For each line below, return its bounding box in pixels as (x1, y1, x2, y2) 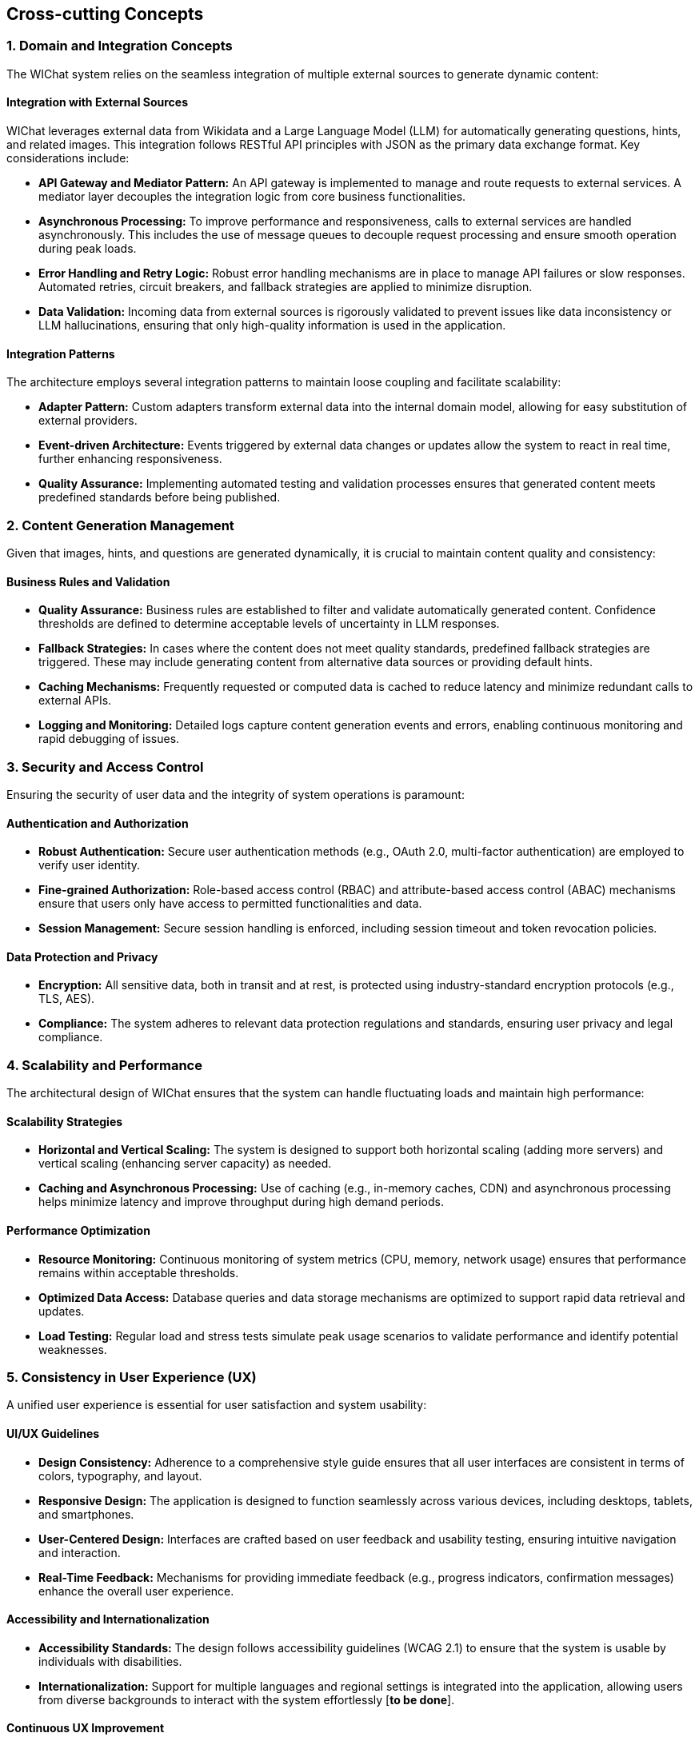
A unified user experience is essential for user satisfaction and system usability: (6, 1398, 427, 1412)
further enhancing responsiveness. (38, 452, 222, 466)
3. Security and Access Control (6, 758, 204, 775)
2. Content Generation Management (6, 517, 234, 533)
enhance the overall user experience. (38, 1583, 234, 1598)
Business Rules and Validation (6, 574, 170, 589)
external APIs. (38, 693, 112, 708)
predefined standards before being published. (38, 490, 281, 505)
